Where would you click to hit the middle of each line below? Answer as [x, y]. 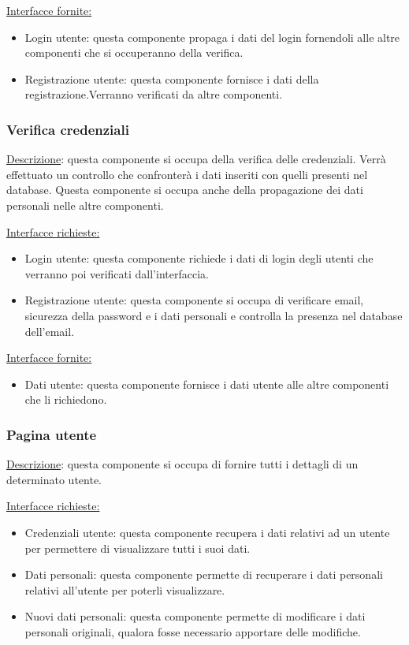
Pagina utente [52, 434]
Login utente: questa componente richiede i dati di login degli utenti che [199, 258]
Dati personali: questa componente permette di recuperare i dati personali [204, 574]
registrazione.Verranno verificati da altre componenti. [154, 94]
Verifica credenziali [68, 129]
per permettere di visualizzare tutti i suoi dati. [138, 548]
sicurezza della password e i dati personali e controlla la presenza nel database [214, 315]
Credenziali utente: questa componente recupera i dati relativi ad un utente [207, 532]
